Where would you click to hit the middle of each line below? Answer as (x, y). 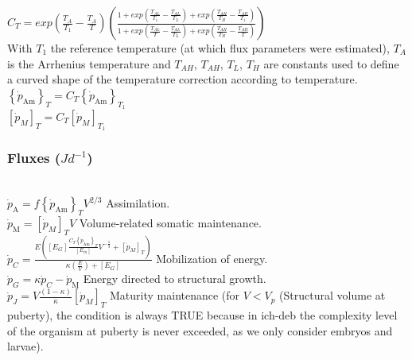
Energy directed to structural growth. (175, 279)
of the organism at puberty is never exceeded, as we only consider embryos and (200, 330)
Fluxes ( (34, 158)
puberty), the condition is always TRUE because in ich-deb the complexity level (202, 315)
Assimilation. (138, 203)
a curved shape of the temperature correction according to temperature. (183, 79)
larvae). (25, 346)
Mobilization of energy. (212, 258)
